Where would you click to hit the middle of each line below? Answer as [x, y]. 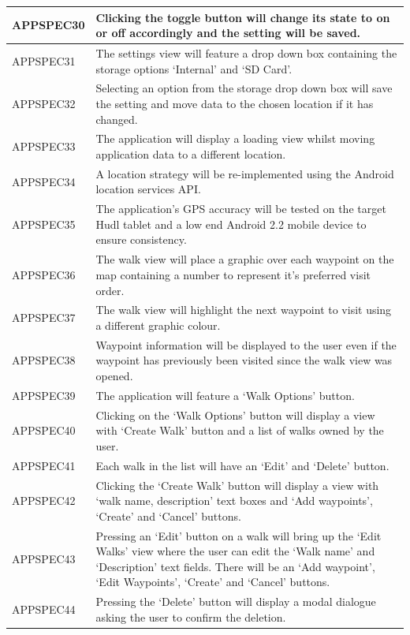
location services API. [148, 189]
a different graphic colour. [158, 325]
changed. [117, 119]
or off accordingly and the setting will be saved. [228, 33]
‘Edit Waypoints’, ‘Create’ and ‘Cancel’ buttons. [213, 582]
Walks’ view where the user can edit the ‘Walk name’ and [235, 551]
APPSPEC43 [44, 558]
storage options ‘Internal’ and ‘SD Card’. [194, 68]
